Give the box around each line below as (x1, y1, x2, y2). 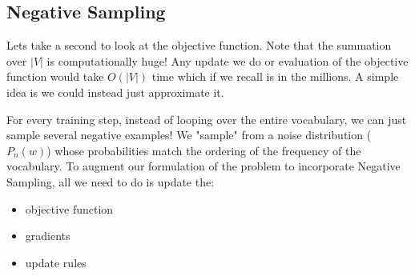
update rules (25, 254, 87, 270)
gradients (25, 227, 71, 244)
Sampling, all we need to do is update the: (6, 173, 215, 190)
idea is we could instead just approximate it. (6, 83, 224, 100)
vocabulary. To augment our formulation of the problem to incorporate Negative (6, 158, 401, 174)
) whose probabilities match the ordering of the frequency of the (46, 142, 361, 158)
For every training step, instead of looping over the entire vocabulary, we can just (6, 110, 407, 127)
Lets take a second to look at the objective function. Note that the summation (6, 37, 392, 54)
